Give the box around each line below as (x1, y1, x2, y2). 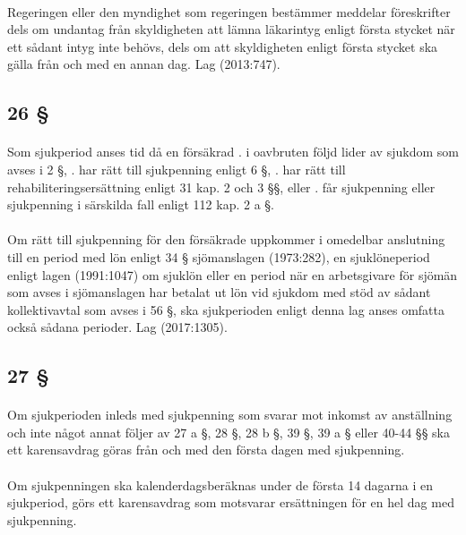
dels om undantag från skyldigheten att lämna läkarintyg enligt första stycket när (7, 20, 455, 38)
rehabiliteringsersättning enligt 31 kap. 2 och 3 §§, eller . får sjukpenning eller (7, 177, 436, 196)
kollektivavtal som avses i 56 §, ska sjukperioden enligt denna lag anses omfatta (7, 300, 444, 318)
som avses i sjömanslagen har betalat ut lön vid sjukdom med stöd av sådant (7, 283, 431, 301)
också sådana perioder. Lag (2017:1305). (7, 318, 228, 336)
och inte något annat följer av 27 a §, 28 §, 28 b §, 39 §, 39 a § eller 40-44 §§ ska (7, 422, 450, 441)
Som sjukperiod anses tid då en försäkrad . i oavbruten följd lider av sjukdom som (7, 142, 459, 161)
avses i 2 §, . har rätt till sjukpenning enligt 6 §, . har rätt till (7, 159, 346, 178)
